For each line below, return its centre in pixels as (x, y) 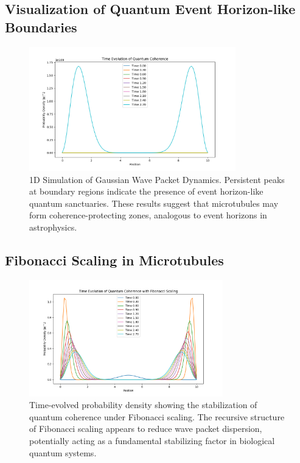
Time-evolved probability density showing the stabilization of (143, 405)
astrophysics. (53, 227)
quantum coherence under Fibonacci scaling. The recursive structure (157, 416)
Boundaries (41, 27)
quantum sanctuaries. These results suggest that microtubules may (154, 203)
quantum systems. (63, 452)
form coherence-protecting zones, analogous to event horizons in (148, 215)
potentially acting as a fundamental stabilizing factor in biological (152, 441)
